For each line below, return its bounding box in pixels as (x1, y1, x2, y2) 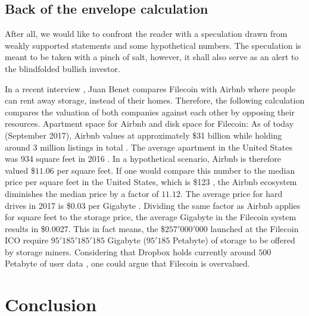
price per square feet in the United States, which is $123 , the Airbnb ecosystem (5, 176, 297, 188)
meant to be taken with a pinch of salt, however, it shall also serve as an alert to (5, 51, 299, 63)
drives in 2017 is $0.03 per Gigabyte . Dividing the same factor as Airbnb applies (5, 199, 301, 211)
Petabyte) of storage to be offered (173, 234, 295, 246)
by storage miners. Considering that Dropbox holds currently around (5, 245, 256, 258)
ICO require (5, 234, 49, 246)
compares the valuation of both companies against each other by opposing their (5, 105, 295, 118)
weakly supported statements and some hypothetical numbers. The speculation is (5, 39, 301, 51)
